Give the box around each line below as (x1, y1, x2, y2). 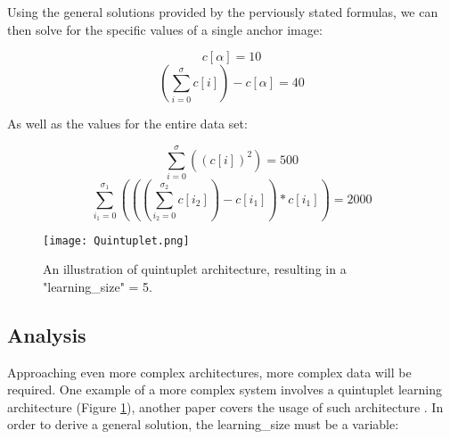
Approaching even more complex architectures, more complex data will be (7, 362, 412, 381)
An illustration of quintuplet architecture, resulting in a (43, 260, 347, 278)
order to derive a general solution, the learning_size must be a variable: (7, 415, 399, 434)
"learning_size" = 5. (43, 277, 152, 295)
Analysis (7, 320, 86, 348)
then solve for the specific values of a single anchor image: (7, 20, 323, 38)
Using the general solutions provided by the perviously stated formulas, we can (7, 3, 438, 21)
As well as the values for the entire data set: (7, 114, 248, 133)
